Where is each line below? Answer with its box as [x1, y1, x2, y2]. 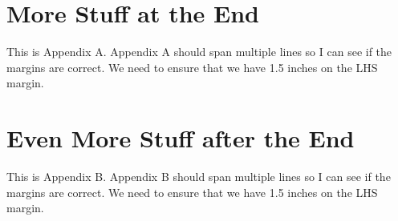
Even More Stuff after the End [6, 122, 355, 155]
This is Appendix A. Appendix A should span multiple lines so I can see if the [6, 43, 392, 60]
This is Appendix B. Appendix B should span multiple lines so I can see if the [6, 168, 391, 185]
